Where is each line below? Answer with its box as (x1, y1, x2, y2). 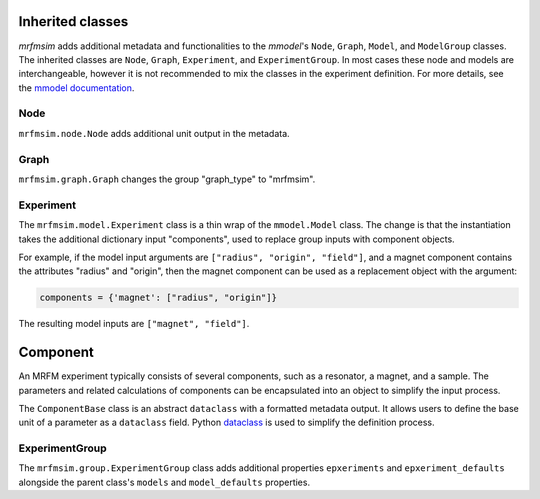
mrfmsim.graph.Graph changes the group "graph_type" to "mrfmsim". (18, 173, 316, 185)
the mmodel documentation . (18, 81, 135, 94)
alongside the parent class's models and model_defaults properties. (18, 476, 310, 488)
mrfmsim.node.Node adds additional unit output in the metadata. (18, 127, 290, 139)
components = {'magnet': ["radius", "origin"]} (39, 292, 277, 304)
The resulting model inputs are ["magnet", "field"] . (18, 318, 250, 330)
